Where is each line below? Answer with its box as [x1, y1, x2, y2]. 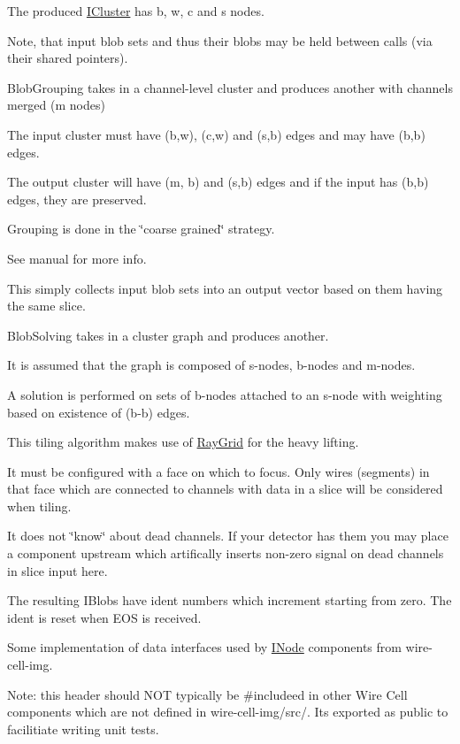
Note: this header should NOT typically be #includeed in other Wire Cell [7, 685, 408, 703]
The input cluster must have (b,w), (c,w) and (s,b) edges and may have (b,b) [7, 125, 425, 143]
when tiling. [7, 496, 72, 515]
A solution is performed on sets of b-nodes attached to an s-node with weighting [7, 385, 442, 403]
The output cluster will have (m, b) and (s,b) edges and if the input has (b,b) [7, 173, 429, 191]
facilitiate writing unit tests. [7, 719, 159, 738]
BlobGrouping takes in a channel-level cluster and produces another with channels [7, 78, 453, 96]
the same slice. [7, 296, 86, 315]
